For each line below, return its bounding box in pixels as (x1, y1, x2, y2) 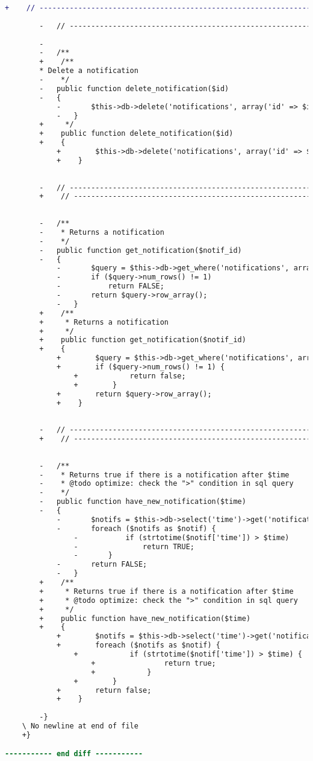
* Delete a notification (39, 66, 138, 75)
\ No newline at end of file (22, 722, 138, 730)
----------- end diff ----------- (5, 750, 143, 759)
